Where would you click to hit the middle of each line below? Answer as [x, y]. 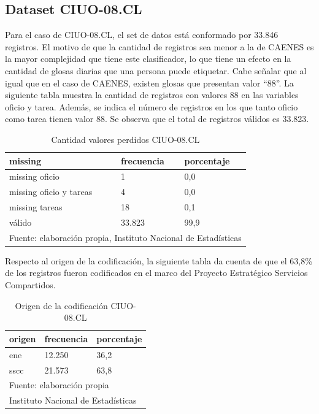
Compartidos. [30, 285]
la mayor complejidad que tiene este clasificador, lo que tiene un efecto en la [148, 59]
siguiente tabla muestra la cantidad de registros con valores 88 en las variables [152, 95]
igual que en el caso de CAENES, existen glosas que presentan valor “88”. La [149, 82]
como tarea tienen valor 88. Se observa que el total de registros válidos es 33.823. [157, 119]
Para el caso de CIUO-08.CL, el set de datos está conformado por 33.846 [142, 35]
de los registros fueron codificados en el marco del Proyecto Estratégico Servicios [156, 273]
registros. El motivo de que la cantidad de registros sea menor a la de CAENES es [159, 46]
